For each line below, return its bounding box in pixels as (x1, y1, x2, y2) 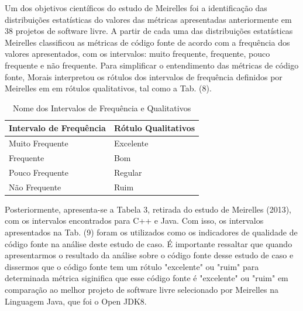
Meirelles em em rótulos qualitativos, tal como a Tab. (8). (5, 82, 212, 94)
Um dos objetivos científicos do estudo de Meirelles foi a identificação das (5, 2, 267, 13)
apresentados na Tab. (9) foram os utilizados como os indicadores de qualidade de (5, 226, 298, 238)
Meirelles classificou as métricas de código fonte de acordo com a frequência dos (5, 36, 290, 48)
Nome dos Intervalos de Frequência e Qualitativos (12, 101, 191, 114)
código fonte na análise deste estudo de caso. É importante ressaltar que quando (5, 237, 292, 250)
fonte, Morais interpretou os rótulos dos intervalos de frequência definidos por (5, 70, 283, 83)
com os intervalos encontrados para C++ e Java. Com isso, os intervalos (5, 214, 264, 227)
